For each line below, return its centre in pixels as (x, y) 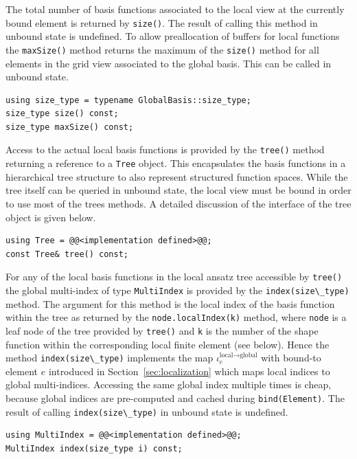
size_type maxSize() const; (70, 127)
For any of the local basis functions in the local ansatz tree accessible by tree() (174, 277)
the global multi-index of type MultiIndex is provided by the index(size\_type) (177, 290)
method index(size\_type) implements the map (110, 358)
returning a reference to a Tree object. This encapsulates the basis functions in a (176, 163)
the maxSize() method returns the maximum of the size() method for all (162, 49)
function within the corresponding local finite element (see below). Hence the (168, 344)
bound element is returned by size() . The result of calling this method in (162, 22)
